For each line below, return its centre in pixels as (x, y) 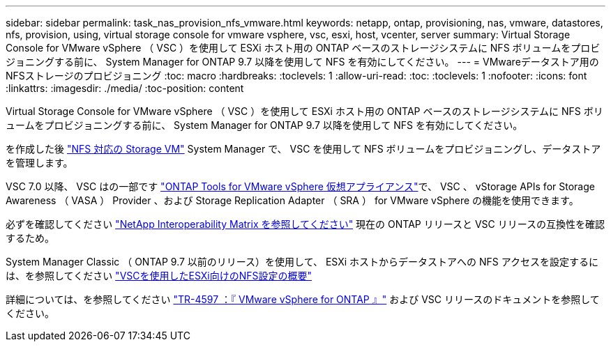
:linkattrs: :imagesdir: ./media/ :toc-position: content (125, 88)
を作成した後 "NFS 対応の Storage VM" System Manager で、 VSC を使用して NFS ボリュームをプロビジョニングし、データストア (303, 149)
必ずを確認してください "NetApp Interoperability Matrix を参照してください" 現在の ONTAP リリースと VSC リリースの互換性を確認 (305, 224)
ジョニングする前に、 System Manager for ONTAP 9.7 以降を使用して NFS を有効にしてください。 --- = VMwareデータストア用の (302, 62)
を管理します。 (39, 163)
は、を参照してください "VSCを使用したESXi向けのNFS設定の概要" (159, 276)
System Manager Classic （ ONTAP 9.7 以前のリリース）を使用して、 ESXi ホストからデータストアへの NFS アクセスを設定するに (302, 262)
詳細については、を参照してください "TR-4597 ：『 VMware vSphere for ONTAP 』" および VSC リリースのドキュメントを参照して (303, 299)
